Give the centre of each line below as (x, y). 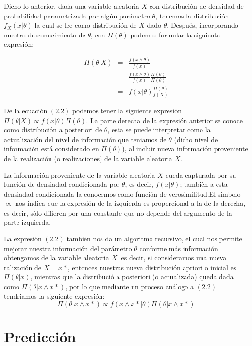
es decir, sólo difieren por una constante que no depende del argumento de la (118, 212)
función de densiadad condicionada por (62, 184)
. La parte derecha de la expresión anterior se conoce (164, 120)
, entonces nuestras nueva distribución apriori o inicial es (152, 267)
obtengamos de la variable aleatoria (57, 258)
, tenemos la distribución (192, 15)
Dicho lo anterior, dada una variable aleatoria (72, 6)
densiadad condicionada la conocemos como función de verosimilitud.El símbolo (122, 193)
